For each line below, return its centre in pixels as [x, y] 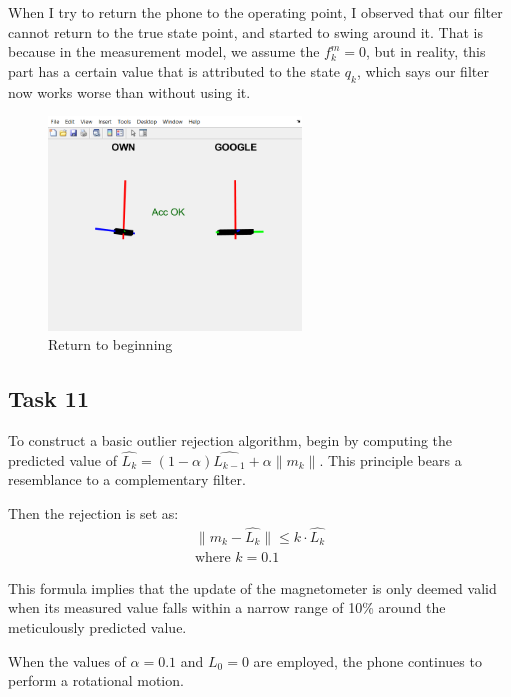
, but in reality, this [425, 51]
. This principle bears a [390, 459]
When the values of [67, 660]
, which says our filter [422, 70]
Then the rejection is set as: [93, 512]
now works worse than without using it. [129, 91]
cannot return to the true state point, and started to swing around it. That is [245, 31]
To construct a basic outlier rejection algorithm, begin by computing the [230, 439]
